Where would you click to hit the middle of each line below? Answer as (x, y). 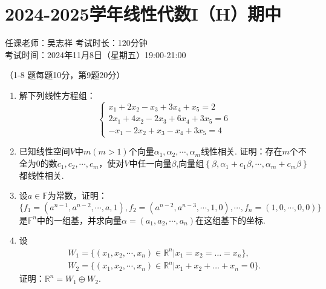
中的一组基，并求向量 (80, 220)
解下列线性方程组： (57, 95)
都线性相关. (41, 175)
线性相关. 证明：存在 (241, 151)
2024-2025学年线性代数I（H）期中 (143, 14)
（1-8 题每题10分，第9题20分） (65, 75)
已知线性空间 (44, 151)
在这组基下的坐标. (230, 220)
